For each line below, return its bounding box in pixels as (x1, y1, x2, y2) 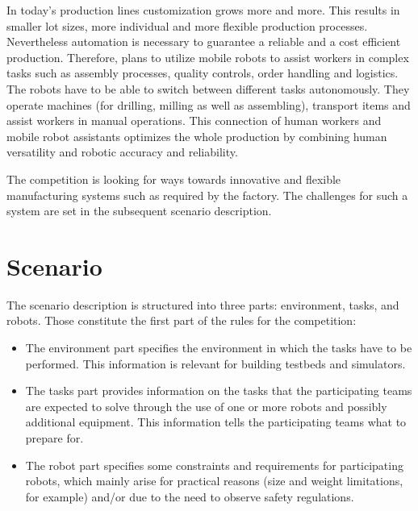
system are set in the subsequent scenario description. (6, 202, 272, 219)
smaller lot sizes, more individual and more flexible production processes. (6, 17, 368, 34)
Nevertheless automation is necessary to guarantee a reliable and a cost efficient (6, 33, 401, 50)
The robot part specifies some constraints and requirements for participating (25, 456, 403, 473)
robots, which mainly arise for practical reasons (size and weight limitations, (25, 472, 403, 489)
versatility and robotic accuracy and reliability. (6, 143, 238, 160)
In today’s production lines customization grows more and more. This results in (6, 2, 400, 18)
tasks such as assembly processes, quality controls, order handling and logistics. (6, 64, 399, 81)
